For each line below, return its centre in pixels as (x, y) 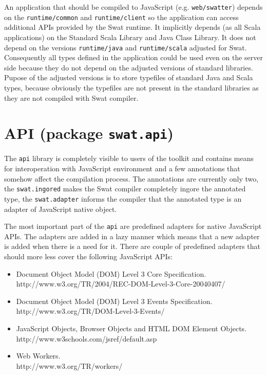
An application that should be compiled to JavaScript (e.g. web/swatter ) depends (133, 7)
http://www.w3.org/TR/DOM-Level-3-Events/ (90, 311)
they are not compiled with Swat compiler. (71, 97)
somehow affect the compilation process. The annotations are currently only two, (131, 178)
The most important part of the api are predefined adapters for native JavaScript (133, 226)
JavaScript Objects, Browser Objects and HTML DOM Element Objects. (131, 328)
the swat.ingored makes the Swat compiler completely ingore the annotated (125, 189)
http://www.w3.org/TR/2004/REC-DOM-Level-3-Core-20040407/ (121, 284)
